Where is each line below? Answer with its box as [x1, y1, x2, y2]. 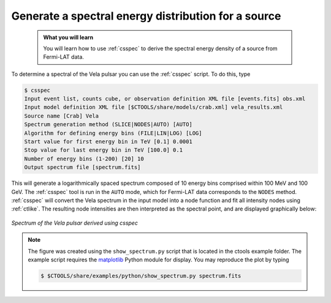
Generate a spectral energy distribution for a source [11, 9, 281, 23]
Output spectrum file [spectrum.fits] [24, 164, 141, 171]
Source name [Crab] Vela [24, 112, 99, 119]
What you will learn [43, 34, 94, 41]
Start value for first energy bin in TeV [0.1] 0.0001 [24, 138, 192, 145]
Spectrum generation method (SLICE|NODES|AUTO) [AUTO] [24, 121, 192, 128]
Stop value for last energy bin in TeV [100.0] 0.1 [24, 147, 183, 154]
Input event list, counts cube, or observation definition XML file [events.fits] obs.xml [24, 95, 306, 102]
